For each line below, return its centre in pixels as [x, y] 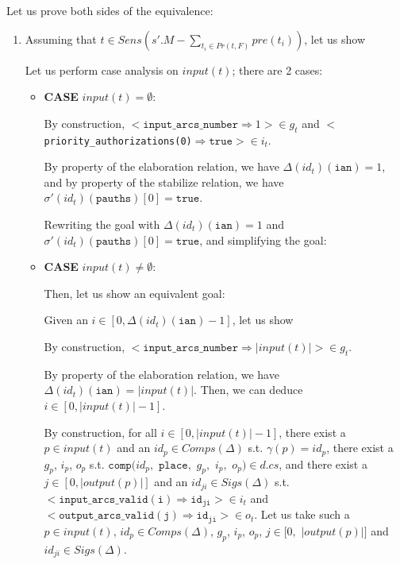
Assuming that [61, 39]
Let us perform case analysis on [102, 70]
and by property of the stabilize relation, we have [164, 182]
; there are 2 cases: [277, 70]
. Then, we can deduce [248, 390]
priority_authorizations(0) [118, 141]
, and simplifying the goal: [263, 240]
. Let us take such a [302, 514]
